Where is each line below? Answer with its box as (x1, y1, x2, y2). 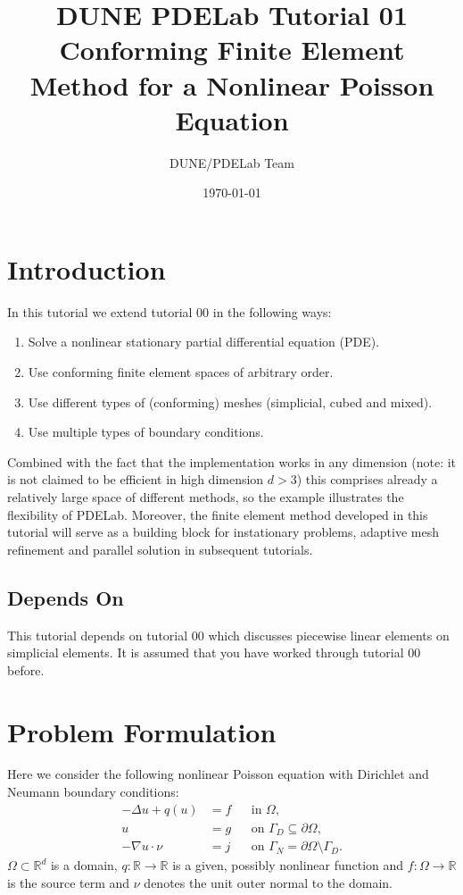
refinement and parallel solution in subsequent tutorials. (7, 540, 313, 558)
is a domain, (50, 856, 118, 874)
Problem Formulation (7, 713, 277, 749)
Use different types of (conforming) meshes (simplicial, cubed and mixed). (28, 392, 433, 411)
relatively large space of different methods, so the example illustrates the (7, 487, 404, 506)
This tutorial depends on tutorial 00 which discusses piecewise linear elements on (7, 625, 450, 644)
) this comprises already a (296, 470, 438, 489)
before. (7, 660, 45, 679)
